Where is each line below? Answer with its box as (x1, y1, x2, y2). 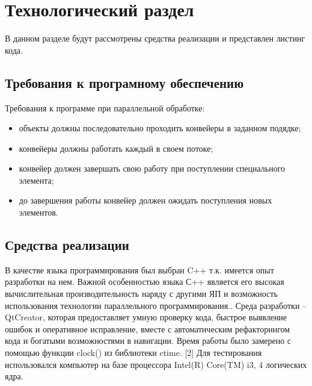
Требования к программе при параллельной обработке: (5, 101, 205, 114)
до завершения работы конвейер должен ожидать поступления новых (19, 194, 272, 207)
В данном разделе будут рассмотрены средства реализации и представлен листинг (5, 32, 305, 45)
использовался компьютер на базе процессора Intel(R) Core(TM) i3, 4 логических (5, 358, 307, 370)
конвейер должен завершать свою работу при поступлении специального (19, 162, 286, 175)
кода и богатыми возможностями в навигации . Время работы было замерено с (5, 334, 292, 347)
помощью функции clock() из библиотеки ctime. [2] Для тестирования (5, 346, 262, 359)
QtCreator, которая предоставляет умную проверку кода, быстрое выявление (5, 311, 287, 323)
